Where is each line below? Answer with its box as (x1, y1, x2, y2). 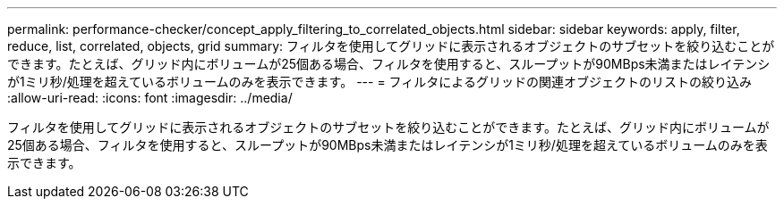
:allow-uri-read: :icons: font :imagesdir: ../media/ (7, 90, 293, 105)
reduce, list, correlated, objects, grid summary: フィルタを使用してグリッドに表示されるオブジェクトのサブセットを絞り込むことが (7, 38, 775, 54)
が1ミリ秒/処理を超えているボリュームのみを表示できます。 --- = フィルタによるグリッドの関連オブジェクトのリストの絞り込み (7, 74, 752, 89)
